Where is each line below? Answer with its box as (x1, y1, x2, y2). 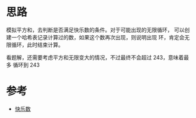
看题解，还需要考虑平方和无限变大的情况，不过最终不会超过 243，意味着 (6, 54, 184, 61)
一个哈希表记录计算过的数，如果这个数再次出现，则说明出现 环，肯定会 (11, 33, 185, 41)
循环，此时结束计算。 (11, 41, 64, 48)
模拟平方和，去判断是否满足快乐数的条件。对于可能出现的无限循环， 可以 (6, 26, 185, 33)
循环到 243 (12, 61, 40, 69)
